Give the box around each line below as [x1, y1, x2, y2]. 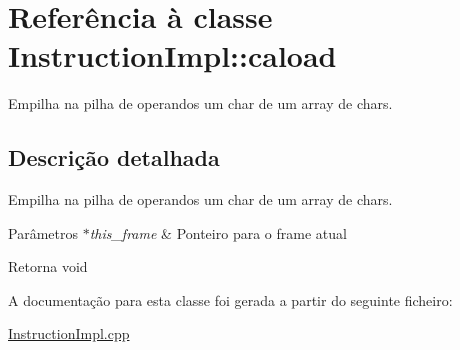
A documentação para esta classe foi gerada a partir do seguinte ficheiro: [8, 289, 453, 310]
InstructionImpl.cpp [8, 323, 130, 344]
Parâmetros [8, 222, 78, 243]
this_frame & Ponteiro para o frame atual [89, 222, 347, 243]
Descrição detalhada [8, 142, 220, 173]
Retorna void [8, 256, 88, 277]
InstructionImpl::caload [8, 35, 337, 76]
